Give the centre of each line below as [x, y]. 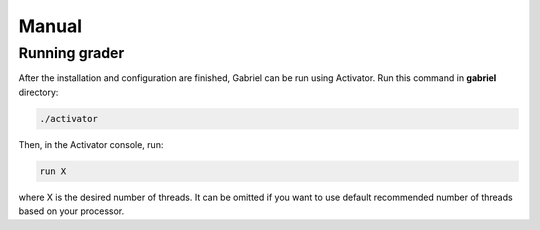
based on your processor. [71, 211]
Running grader [71, 53]
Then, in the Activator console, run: [91, 144]
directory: [38, 92]
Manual [50, 26]
